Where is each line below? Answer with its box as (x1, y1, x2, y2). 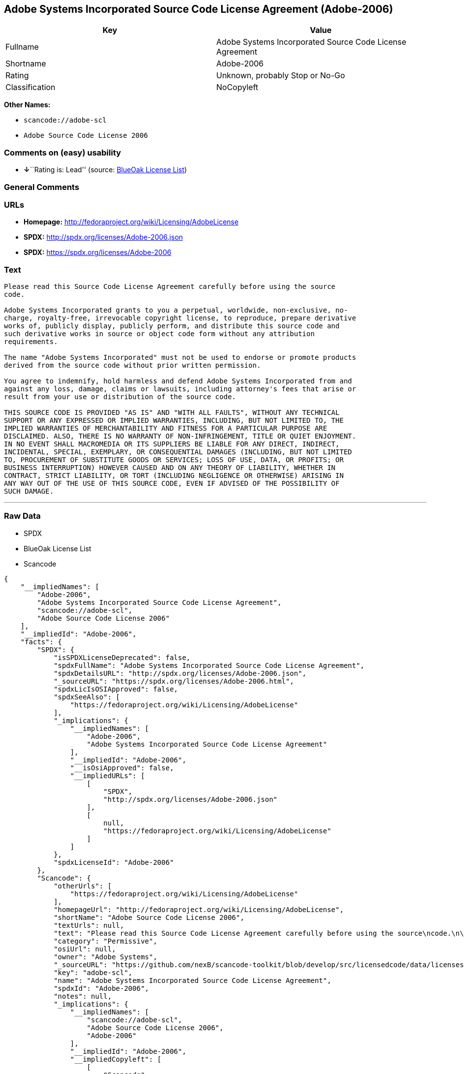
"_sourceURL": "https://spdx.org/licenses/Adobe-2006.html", (54, 677, 294, 685)
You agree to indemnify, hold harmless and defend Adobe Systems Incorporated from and (4, 377, 352, 385)
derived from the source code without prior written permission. (4, 361, 261, 370)
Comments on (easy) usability (4, 147, 121, 158)
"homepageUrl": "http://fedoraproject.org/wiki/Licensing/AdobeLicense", (54, 905, 344, 914)
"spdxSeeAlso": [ (54, 693, 120, 701)
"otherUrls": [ (54, 882, 112, 890)
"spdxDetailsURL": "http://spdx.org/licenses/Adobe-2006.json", (54, 669, 307, 677)
